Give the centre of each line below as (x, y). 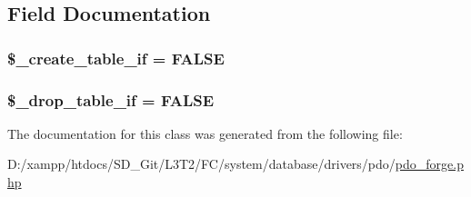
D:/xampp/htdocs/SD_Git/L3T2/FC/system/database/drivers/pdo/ (201, 164)
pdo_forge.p (429, 164)
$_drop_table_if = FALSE (111, 99)
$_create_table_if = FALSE (116, 58)
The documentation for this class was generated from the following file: (205, 133)
